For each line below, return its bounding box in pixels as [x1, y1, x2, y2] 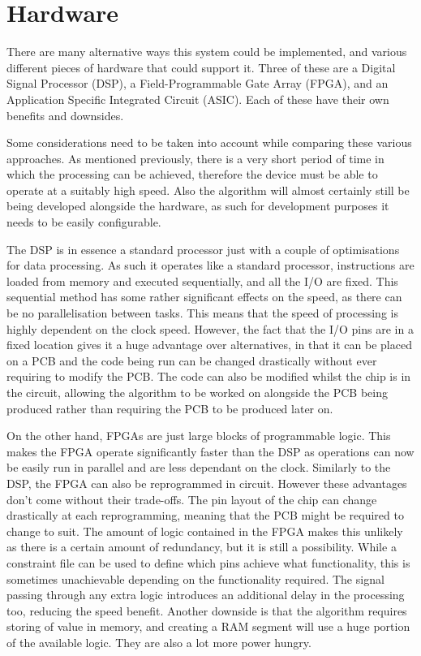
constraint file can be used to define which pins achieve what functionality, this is [6, 554, 410, 571]
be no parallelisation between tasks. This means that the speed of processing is [6, 304, 398, 322]
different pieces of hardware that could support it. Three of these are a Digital [6, 58, 396, 76]
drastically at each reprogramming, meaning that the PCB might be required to [6, 507, 404, 524]
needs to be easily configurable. [6, 214, 161, 231]
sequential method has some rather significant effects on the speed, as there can [6, 288, 402, 305]
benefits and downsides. [6, 106, 124, 123]
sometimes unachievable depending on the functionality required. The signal [6, 570, 384, 587]
